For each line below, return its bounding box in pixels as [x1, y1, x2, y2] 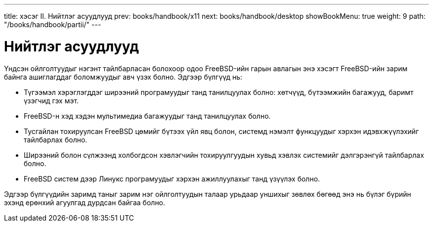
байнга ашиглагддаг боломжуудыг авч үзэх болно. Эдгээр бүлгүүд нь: [4, 72, 243, 81]
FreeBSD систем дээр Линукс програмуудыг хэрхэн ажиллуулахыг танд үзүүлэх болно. [24, 174, 320, 183]
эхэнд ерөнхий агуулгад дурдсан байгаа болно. [4, 198, 166, 207]
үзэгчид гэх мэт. [24, 96, 79, 105]
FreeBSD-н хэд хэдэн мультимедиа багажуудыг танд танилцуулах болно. [24, 111, 271, 120]
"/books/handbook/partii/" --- [4, 20, 101, 29]
